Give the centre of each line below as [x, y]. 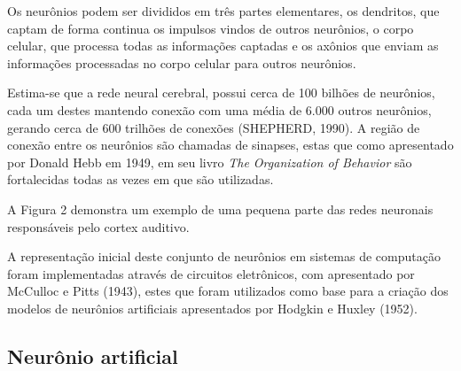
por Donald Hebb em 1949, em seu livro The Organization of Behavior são [210, 162]
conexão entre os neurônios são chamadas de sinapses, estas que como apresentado [230, 145]
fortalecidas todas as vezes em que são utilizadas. [141, 179]
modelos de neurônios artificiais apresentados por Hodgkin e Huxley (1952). [212, 308]
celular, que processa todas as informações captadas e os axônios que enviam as [223, 46]
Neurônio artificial [93, 356]
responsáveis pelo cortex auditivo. [98, 226]
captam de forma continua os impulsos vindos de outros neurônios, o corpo [211, 28]
